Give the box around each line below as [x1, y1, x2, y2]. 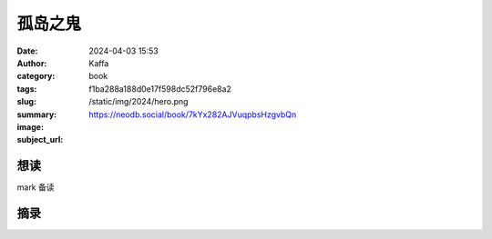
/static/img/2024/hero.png [88, 96, 189, 107]
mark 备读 [16, 182, 55, 193]
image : [16, 121, 45, 132]
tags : [16, 83, 37, 95]
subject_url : [16, 134, 64, 145]
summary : [16, 109, 57, 120]
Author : [16, 57, 47, 68]
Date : [16, 45, 38, 56]
